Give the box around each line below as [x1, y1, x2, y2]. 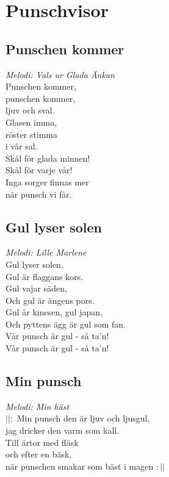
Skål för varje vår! [5, 163, 73, 176]
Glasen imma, [5, 115, 57, 128]
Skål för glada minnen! [5, 151, 90, 164]
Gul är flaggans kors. [5, 270, 84, 282]
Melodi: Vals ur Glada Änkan [5, 68, 115, 81]
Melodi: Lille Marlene [5, 246, 87, 259]
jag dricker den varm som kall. [5, 424, 120, 437]
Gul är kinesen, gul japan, [5, 306, 102, 318]
